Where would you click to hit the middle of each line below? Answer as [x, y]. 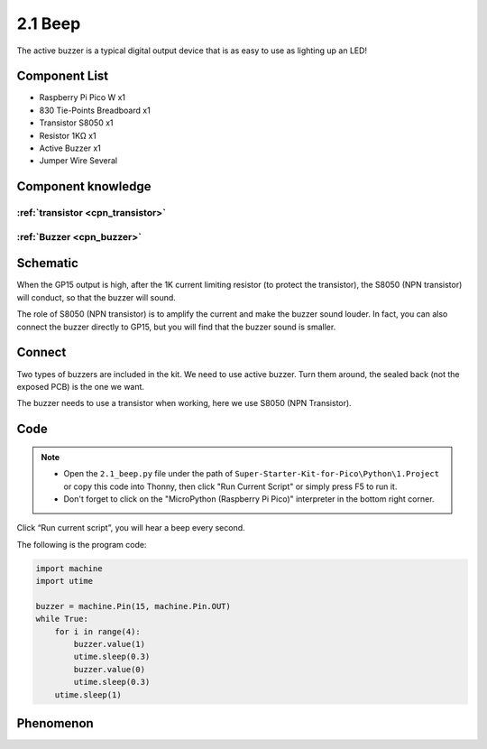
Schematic [47, 263]
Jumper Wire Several [78, 161]
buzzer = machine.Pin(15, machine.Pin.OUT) [133, 606]
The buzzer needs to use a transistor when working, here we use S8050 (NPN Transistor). [184, 403]
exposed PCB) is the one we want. [80, 386]
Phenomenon [55, 723]
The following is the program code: [82, 544]
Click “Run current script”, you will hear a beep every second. [131, 528]
